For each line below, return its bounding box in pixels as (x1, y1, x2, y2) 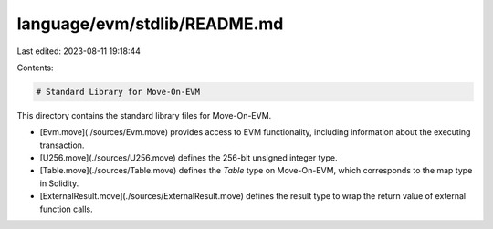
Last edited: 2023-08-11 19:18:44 (16, 46, 142, 57)
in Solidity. (39, 178, 79, 189)
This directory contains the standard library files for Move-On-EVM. (16, 109, 272, 120)
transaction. (39, 140, 85, 151)
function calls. (39, 203, 93, 214)
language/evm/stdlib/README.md (16, 14, 284, 34)
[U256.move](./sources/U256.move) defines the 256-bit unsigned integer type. (39, 152, 338, 163)
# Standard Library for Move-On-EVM (36, 87, 201, 97)
